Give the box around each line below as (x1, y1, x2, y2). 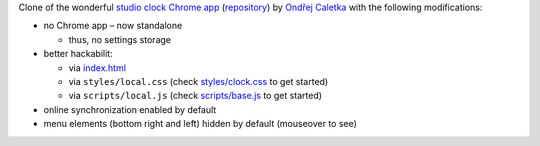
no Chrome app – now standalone (43, 20, 183, 32)
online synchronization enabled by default (43, 103, 217, 115)
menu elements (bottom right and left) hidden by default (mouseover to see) (43, 118, 357, 130)
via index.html (68, 61, 127, 74)
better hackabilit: (43, 48, 114, 60)
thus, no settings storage (68, 33, 172, 45)
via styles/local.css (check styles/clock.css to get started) (68, 75, 329, 87)
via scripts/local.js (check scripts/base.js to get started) (68, 90, 323, 102)
